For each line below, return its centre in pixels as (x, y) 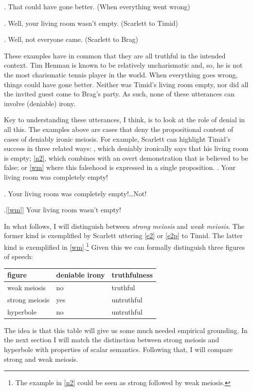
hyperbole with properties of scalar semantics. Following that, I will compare (118, 349)
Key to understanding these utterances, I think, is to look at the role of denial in (125, 120)
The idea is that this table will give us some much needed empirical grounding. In (126, 330)
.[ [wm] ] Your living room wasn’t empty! (63, 210)
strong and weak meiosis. (41, 359)
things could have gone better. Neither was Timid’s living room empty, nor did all (126, 84)
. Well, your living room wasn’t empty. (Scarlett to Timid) (91, 23)
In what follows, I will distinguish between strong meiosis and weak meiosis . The (124, 226)
